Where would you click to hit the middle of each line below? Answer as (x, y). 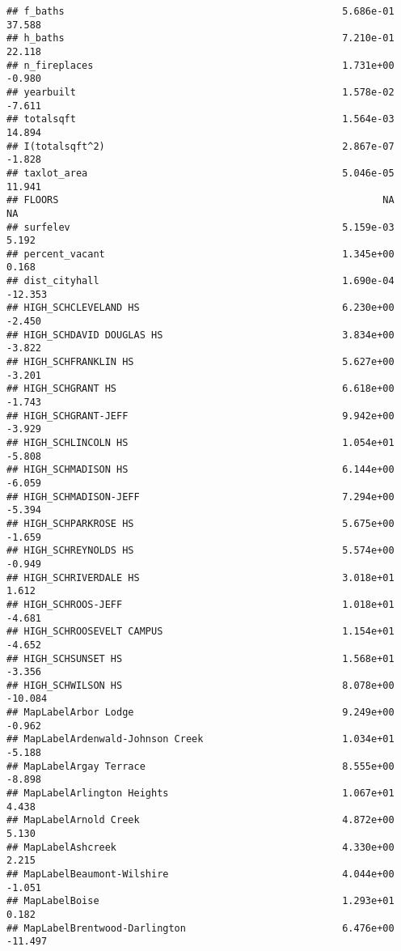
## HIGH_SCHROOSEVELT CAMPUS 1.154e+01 (200, 632)
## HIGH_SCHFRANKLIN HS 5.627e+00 (200, 362)
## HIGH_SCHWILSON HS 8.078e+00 (200, 685)
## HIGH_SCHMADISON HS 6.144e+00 (200, 470)
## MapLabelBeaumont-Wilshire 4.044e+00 (200, 874)
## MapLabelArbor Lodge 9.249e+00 (200, 713)
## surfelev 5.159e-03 (200, 227)
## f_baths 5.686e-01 (200, 11)
